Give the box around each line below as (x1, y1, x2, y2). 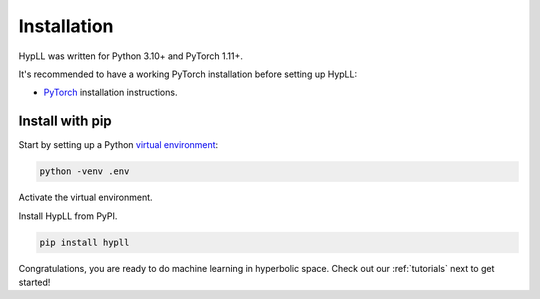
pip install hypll (39, 236, 130, 248)
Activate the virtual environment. (18, 191, 154, 204)
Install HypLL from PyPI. (18, 210, 118, 222)
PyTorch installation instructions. (43, 86, 178, 99)
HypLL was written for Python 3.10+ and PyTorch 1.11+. (18, 50, 244, 62)
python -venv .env (39, 166, 130, 177)
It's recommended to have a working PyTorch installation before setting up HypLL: (18, 68, 358, 80)
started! (18, 276, 51, 288)
